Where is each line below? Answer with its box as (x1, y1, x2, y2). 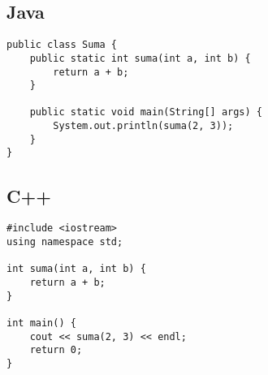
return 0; (29, 344, 83, 356)
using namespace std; (6, 235, 123, 248)
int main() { (6, 317, 76, 329)
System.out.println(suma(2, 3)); (53, 120, 234, 132)
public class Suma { (6, 39, 118, 51)
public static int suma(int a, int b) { (29, 52, 251, 64)
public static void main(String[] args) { (29, 106, 262, 119)
